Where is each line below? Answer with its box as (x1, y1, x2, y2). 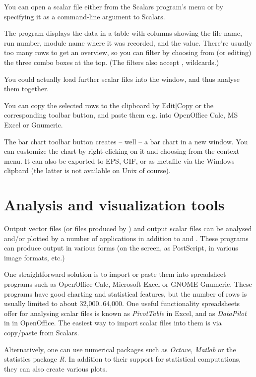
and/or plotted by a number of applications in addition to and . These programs (4, 233, 249, 243)
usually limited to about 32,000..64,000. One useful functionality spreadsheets (4, 298, 240, 309)
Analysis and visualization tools (4, 194, 225, 215)
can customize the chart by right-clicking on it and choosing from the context (4, 146, 240, 156)
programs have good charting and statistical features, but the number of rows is (4, 288, 247, 299)
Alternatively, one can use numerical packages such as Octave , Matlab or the (4, 344, 236, 354)
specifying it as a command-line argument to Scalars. (4, 11, 165, 21)
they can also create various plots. (4, 363, 107, 374)
